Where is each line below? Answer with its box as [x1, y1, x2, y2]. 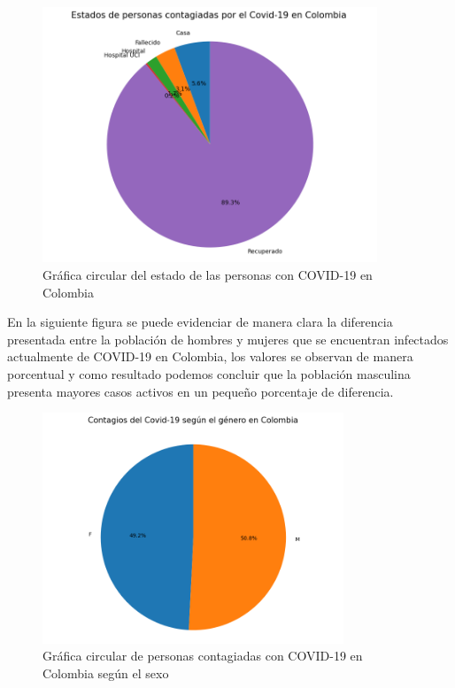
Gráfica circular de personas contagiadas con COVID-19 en [42, 646, 363, 665]
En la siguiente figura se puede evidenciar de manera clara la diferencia [7, 313, 393, 331]
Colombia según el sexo [42, 663, 169, 682]
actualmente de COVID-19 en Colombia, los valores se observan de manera [7, 347, 413, 366]
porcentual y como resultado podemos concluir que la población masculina [7, 365, 411, 383]
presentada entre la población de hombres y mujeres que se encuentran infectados [7, 329, 449, 348]
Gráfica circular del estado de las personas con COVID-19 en [42, 266, 373, 284]
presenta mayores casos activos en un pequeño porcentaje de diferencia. [7, 382, 394, 400]
